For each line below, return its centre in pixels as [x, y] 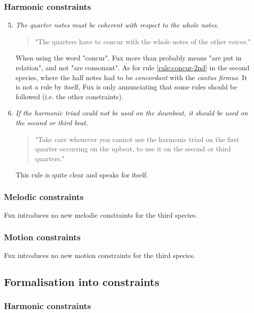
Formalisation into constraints [82, 281]
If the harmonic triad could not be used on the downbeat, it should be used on [132, 113]
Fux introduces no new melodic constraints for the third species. [101, 215]
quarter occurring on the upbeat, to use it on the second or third [133, 149]
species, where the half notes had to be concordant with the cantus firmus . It [131, 77]
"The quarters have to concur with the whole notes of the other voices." [143, 41]
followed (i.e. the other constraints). [69, 96]
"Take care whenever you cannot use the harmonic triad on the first [137, 139]
